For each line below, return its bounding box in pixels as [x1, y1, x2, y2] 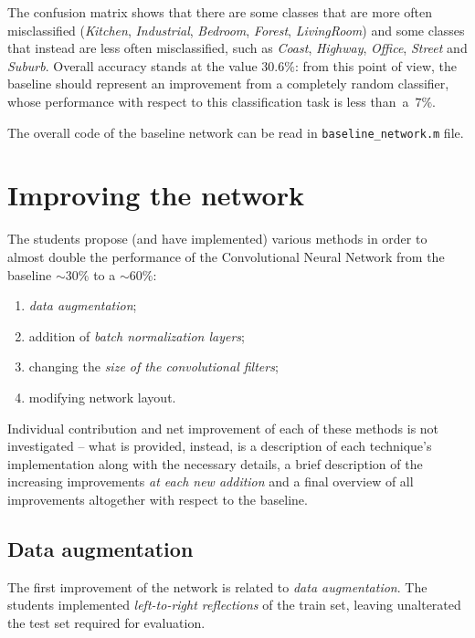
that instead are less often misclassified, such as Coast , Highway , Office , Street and [7, 38, 468, 58]
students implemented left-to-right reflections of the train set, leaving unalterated [7, 595, 461, 614]
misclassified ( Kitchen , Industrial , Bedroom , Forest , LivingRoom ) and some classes [7, 20, 465, 39]
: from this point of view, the [294, 56, 458, 75]
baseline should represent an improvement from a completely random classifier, [7, 74, 449, 93]
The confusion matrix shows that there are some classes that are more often [7, 3, 432, 21]
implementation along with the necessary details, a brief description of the [7, 454, 423, 473]
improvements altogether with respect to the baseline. [7, 489, 308, 508]
